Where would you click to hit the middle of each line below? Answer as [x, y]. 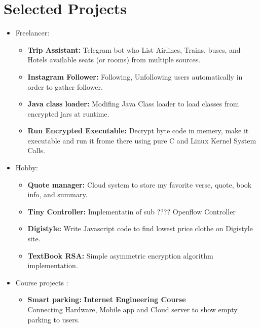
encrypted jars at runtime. [68, 113]
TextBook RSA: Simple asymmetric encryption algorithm [120, 255]
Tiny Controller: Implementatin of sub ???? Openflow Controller [132, 211]
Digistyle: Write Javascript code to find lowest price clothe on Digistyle [140, 228]
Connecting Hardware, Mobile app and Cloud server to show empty [133, 309]
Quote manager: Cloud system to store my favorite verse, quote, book [140, 184]
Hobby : [27, 168]
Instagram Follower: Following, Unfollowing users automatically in [135, 76]
